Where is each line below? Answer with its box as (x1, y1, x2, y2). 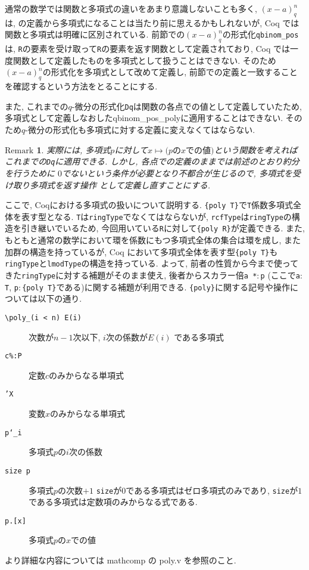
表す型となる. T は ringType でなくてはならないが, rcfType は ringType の (21, 210, 292, 222)
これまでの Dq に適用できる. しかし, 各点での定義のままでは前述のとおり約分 (5, 155, 299, 168)
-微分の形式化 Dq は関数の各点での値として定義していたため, (71, 100, 302, 112)
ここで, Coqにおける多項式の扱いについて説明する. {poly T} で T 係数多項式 (5, 199, 294, 211)
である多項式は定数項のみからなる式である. (29, 495, 198, 508)
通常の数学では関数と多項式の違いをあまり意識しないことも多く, (5, 2, 257, 14)
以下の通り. (38, 292, 82, 305)
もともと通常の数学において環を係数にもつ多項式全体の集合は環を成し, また (5, 234, 301, 246)
